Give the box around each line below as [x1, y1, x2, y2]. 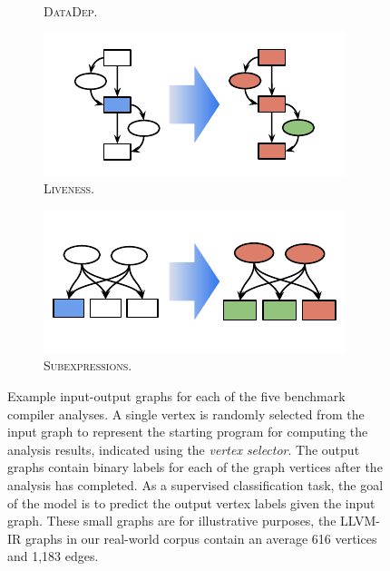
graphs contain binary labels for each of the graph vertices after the [7, 458, 383, 477]
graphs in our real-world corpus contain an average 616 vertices [25, 528, 377, 547]
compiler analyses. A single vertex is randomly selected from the [7, 404, 365, 423]
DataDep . [44, 2, 98, 20]
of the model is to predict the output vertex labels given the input [7, 493, 375, 512]
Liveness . [44, 179, 95, 198]
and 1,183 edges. [7, 546, 99, 566]
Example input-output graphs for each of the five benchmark [7, 386, 346, 405]
